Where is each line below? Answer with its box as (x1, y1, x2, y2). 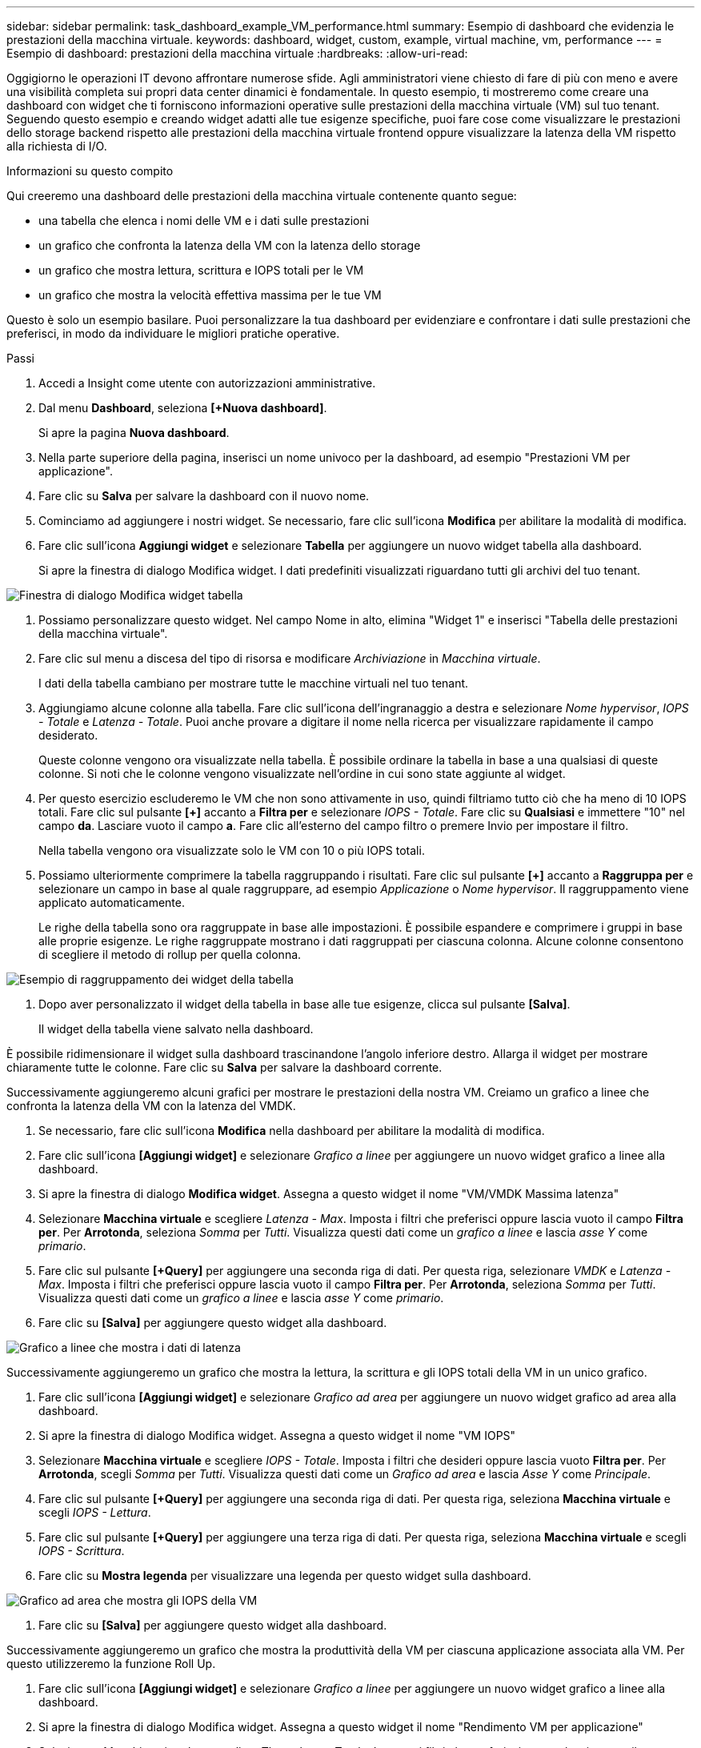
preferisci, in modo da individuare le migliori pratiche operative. (6, 327, 340, 340)
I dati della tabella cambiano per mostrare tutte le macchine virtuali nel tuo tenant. (38, 676, 469, 690)
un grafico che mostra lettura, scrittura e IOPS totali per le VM (38, 263, 364, 277)
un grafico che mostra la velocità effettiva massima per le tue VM (38, 288, 382, 302)
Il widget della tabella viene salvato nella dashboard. (38, 1022, 314, 1036)
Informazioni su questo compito (6, 164, 174, 178)
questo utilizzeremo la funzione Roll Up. (6, 1657, 216, 1670)
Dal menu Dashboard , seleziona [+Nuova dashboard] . (38, 401, 327, 415)
